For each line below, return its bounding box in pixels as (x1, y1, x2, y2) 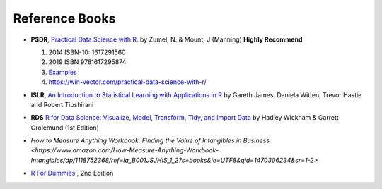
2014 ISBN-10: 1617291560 (48, 48, 127, 56)
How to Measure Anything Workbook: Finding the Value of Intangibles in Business (30, 136, 270, 145)
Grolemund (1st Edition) (30, 123, 99, 132)
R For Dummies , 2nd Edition (30, 169, 114, 178)
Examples (48, 68, 77, 76)
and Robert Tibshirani (30, 100, 94, 109)
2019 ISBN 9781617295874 (48, 58, 127, 66)
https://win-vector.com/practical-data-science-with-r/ (48, 78, 207, 86)
